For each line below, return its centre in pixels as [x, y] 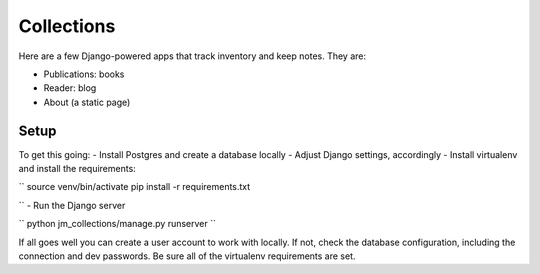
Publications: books [84, 74]
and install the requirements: [77, 169]
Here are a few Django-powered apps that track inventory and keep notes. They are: [192, 56]
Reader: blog [70, 88]
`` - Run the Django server [72, 205]
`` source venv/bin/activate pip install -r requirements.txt [134, 187]
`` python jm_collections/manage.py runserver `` [117, 224]
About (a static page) [87, 102]
